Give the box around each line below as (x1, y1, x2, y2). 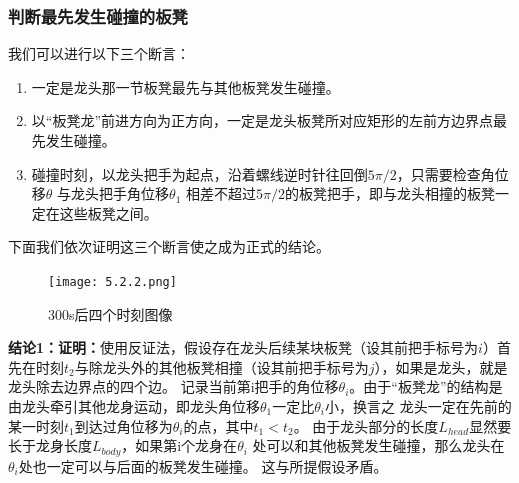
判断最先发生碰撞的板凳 (8, 3, 188, 28)
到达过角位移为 (74, 415, 173, 436)
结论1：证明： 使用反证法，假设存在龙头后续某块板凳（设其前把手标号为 (8, 337, 479, 358)
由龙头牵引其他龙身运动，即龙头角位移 (8, 396, 260, 416)
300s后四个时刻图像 (48, 303, 173, 324)
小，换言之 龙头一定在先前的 (325, 396, 512, 416)
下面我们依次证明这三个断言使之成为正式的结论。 (8, 236, 330, 257)
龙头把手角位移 (71, 183, 170, 204)
